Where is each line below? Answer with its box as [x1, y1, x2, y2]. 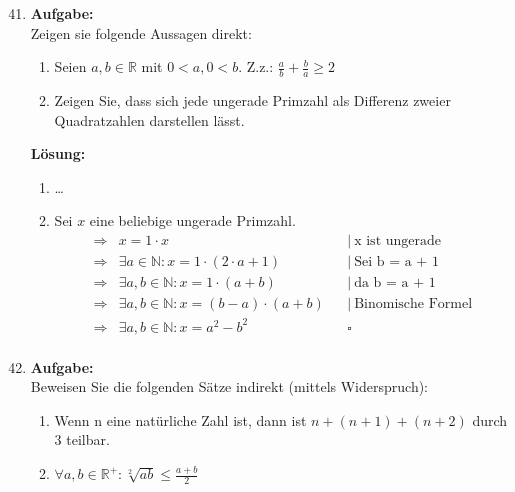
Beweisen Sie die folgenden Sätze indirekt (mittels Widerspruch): [30, 376, 429, 397]
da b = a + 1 [354, 276, 436, 291]
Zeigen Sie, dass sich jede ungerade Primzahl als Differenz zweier [54, 90, 451, 111]
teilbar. [66, 429, 110, 450]
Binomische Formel [354, 297, 473, 312]
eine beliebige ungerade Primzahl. [89, 210, 296, 231]
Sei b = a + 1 [354, 255, 439, 270]
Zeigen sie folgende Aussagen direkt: [30, 22, 252, 43]
